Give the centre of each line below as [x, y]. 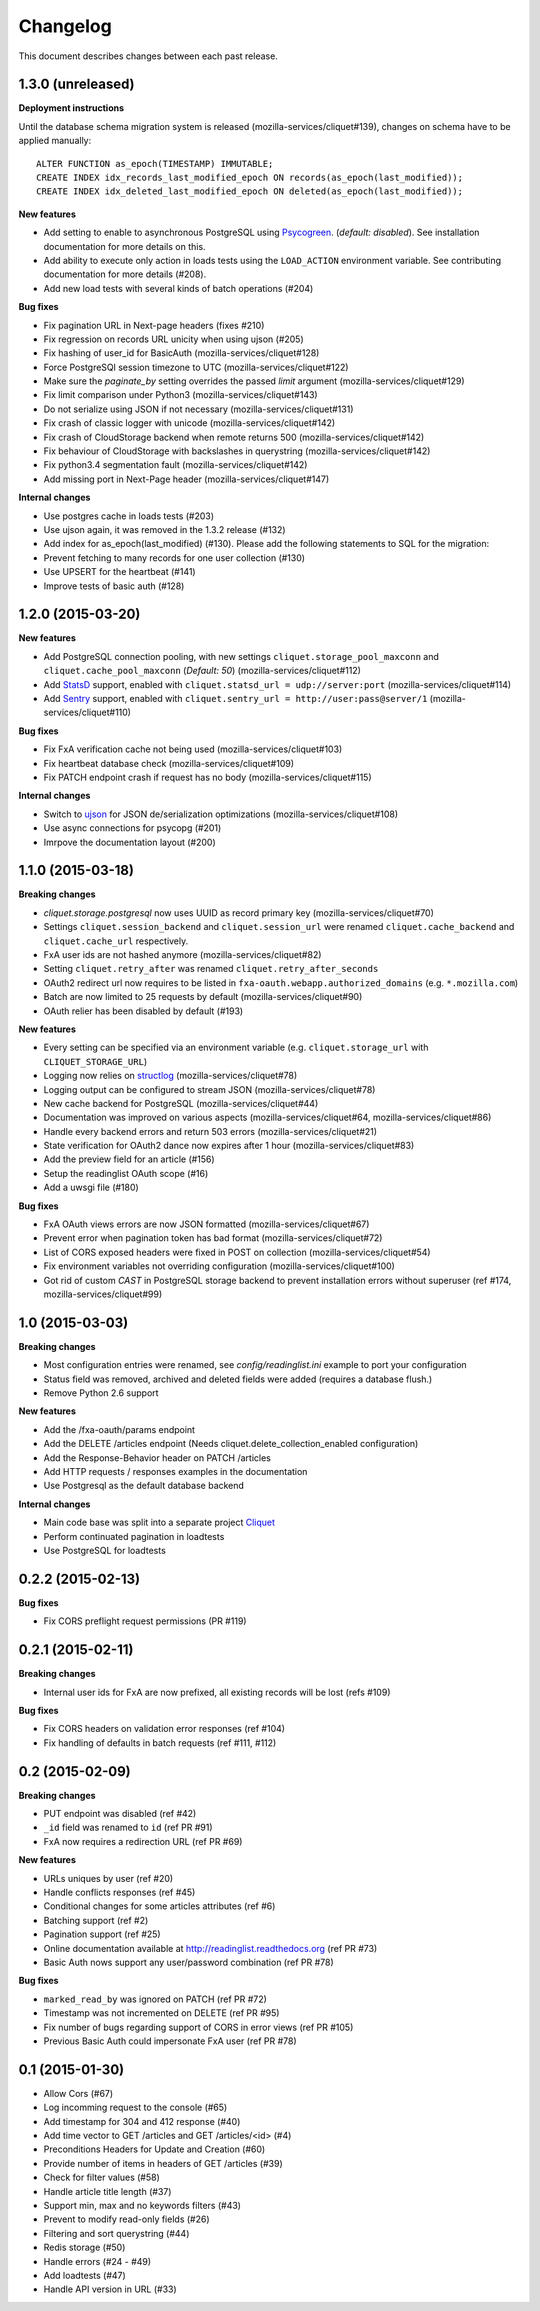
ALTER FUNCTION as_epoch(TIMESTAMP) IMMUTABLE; [155, 163]
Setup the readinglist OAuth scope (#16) [126, 1173]
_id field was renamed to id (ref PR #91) [128, 1827]
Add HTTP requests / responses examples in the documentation [175, 1472]
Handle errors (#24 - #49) [97, 2261]
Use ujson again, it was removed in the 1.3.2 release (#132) [164, 529]
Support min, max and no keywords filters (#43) [142, 2205]
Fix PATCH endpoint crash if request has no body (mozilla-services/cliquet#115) [207, 777]
